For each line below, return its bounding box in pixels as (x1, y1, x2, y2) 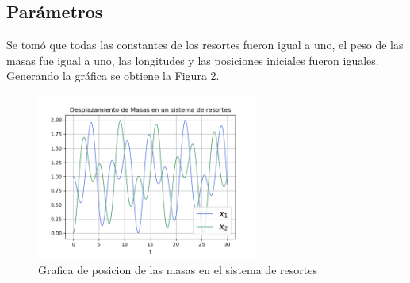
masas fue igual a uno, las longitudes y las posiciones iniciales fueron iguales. (6, 52, 379, 68)
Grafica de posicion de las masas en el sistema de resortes (38, 262, 317, 278)
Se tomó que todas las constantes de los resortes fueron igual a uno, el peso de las (6, 36, 404, 53)
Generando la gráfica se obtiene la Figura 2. (6, 67, 220, 84)
